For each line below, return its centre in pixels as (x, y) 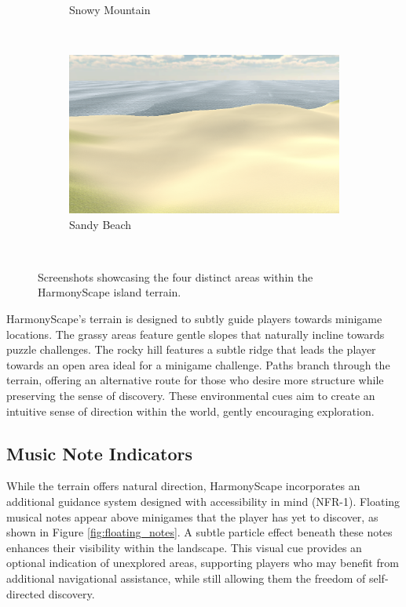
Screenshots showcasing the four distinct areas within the (176, 276)
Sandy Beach (101, 224)
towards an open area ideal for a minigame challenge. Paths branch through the (198, 364)
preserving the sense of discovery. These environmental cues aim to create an (191, 396)
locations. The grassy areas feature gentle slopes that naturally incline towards (196, 334)
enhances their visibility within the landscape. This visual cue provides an (184, 547)
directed (26, 593)
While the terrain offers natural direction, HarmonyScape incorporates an (183, 486)
